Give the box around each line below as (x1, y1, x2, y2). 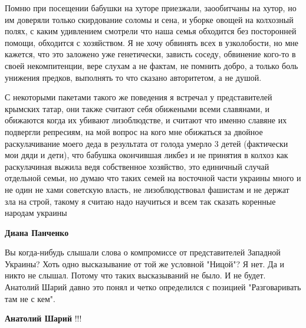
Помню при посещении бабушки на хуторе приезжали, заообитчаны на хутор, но (5, 2, 297, 14)
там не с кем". (5, 292, 55, 304)
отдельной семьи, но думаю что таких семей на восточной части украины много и (5, 172, 301, 184)
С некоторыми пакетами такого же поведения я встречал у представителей (5, 91, 272, 103)
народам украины (5, 206, 67, 219)
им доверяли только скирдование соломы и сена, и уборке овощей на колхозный (5, 13, 294, 25)
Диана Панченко (5, 226, 69, 238)
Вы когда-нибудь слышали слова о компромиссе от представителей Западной (5, 246, 281, 258)
